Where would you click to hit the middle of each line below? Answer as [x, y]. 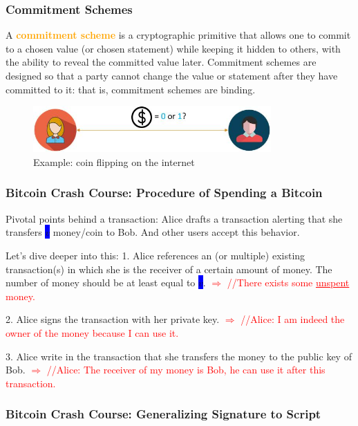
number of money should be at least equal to [101, 283]
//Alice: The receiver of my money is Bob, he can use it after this [186, 370]
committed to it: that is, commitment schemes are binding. [131, 89]
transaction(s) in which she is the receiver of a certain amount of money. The [169, 269]
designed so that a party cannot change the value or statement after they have [172, 75]
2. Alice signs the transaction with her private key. [113, 319]
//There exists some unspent [288, 283]
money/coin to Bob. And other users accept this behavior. [176, 232]
